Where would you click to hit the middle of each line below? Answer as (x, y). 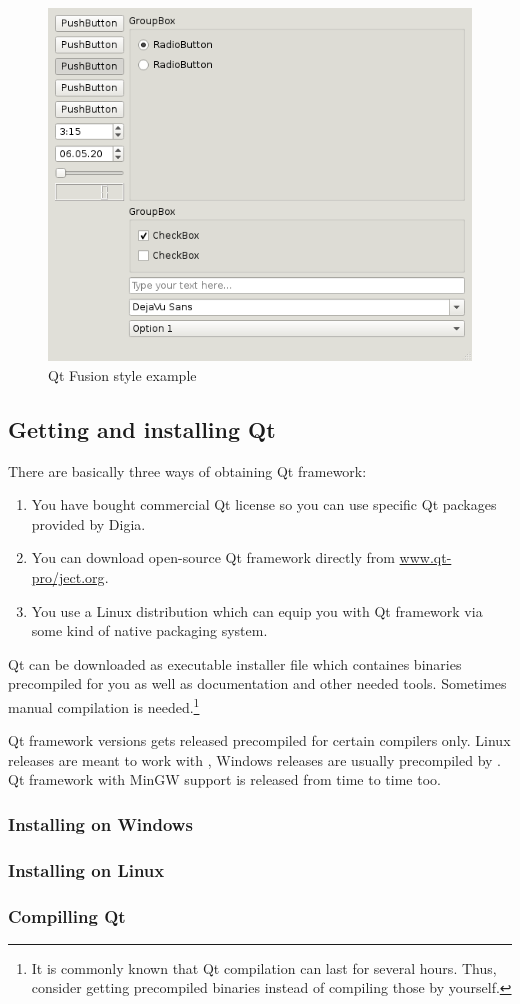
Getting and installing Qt (142, 428)
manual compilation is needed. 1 (104, 705)
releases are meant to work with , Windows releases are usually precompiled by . (254, 759)
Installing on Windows (100, 823)
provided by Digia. (88, 523)
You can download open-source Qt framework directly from (213, 557)
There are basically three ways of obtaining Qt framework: (187, 470)
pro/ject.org (68, 576)
